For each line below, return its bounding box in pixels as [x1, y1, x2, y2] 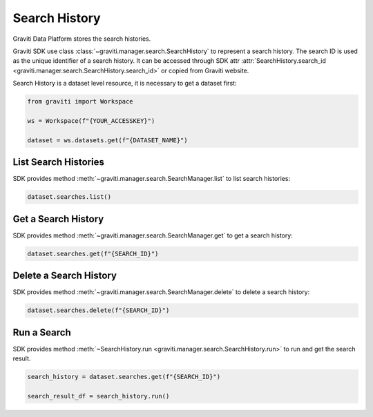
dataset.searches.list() [27, 193, 112, 201]
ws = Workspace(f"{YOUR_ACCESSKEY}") [27, 117, 155, 124]
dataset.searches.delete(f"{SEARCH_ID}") [27, 307, 170, 314]
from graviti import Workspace [27, 97, 134, 106]
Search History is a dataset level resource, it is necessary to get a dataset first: [12, 79, 237, 88]
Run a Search [12, 327, 72, 338]
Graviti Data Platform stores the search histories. [12, 35, 151, 43]
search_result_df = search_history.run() [27, 392, 170, 400]
